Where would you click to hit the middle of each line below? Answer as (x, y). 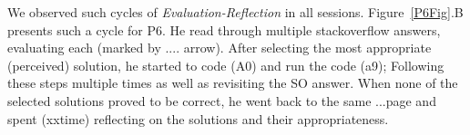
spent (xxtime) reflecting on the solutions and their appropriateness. (198, 118)
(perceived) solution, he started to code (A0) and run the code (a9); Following (226, 65)
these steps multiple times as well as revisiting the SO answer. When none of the (233, 83)
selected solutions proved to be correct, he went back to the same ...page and (222, 100)
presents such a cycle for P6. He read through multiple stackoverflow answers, (224, 29)
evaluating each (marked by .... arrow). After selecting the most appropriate (220, 48)
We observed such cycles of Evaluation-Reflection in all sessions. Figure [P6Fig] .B (235, 12)
